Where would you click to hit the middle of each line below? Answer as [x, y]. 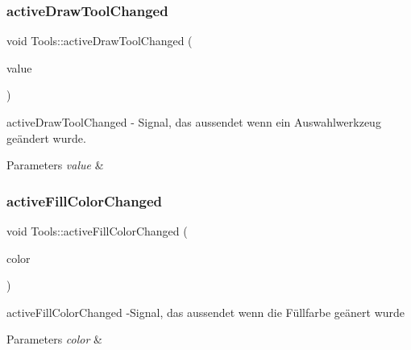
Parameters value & [55, 165]
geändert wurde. [46, 137]
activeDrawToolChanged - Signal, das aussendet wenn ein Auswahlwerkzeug [194, 122]
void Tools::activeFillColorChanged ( [97, 231]
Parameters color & [54, 339]
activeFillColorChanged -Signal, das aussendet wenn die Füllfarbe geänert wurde [206, 312]
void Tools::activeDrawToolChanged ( [100, 41]
